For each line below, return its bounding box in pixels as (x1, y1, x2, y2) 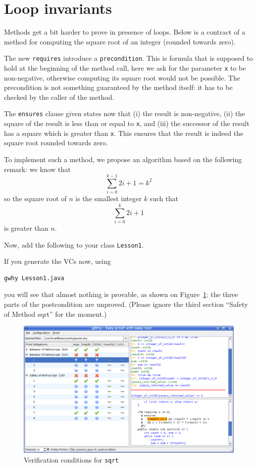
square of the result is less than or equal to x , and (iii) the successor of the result (4, 118, 250, 128)
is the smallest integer (75, 193, 142, 204)
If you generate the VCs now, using (4, 256, 111, 266)
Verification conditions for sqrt (24, 454, 119, 465)
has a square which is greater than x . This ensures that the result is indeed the (4, 128, 244, 138)
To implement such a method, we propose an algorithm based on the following (4, 154, 242, 164)
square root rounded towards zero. (4, 137, 108, 148)
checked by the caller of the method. (4, 91, 114, 102)
